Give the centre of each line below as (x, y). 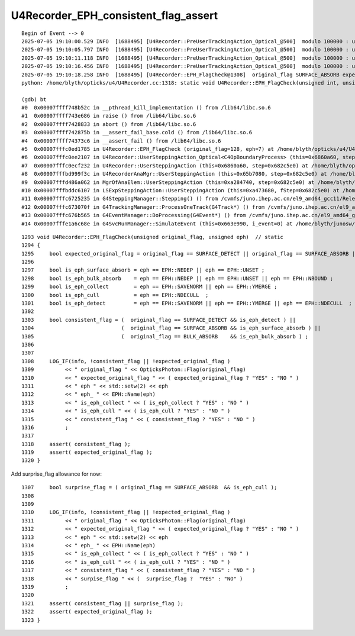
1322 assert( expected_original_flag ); (87, 612)
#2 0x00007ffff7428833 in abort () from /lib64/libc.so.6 (109, 124)
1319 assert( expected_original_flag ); (87, 452)
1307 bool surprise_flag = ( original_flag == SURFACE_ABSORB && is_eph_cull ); (149, 488)
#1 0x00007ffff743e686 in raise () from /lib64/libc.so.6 (109, 116)
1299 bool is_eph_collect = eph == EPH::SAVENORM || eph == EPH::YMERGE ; (149, 287)
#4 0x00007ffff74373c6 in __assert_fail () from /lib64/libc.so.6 (121, 141)
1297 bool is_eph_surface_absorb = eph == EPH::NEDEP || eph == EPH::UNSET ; (143, 270)
